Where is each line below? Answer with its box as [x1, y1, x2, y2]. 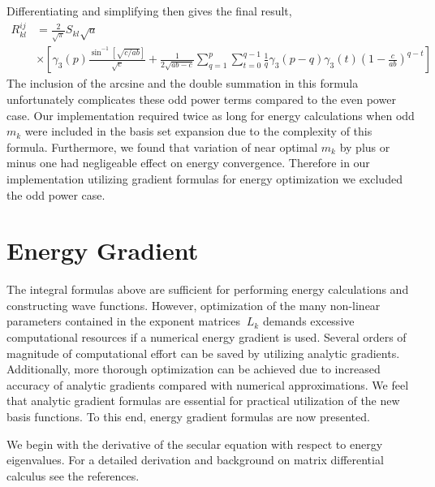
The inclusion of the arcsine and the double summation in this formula [6, 75, 359, 92]
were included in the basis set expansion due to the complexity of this [24, 123, 373, 140]
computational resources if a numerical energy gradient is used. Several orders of [6, 329, 407, 346]
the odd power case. [6, 186, 106, 203]
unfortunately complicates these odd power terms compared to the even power [6, 91, 396, 108]
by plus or [339, 138, 390, 155]
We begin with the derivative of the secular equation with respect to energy [6, 435, 383, 452]
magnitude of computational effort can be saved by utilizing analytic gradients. [6, 344, 400, 361]
